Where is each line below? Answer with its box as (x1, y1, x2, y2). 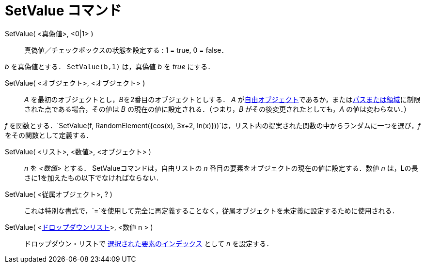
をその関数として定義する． (5, 131, 93, 139)
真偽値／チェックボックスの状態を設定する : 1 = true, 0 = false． (24, 45, 228, 54)
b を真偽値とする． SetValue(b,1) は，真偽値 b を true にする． (5, 62, 215, 71)
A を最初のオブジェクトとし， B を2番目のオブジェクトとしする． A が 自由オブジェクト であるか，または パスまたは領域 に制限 (24, 95, 421, 104)
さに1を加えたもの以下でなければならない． (24, 173, 163, 182)
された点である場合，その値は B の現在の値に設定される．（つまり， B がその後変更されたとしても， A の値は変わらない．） (24, 104, 410, 113)
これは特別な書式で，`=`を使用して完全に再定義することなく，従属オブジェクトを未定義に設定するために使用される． (24, 206, 399, 215)
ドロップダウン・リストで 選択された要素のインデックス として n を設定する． (24, 239, 273, 248)
